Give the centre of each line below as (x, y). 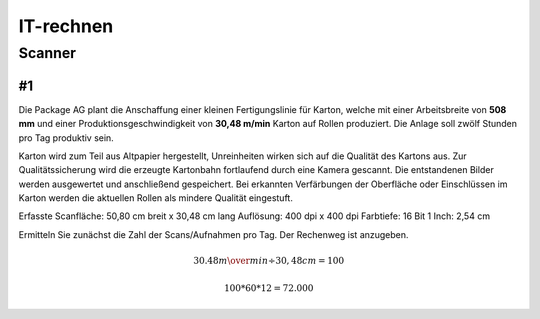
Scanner (47, 53)
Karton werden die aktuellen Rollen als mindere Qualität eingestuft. (156, 198)
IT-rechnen (66, 26)
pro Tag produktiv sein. (66, 137)
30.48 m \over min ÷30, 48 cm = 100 (269, 261)
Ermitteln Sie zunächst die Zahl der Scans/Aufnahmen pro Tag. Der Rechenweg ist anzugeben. (213, 234)
